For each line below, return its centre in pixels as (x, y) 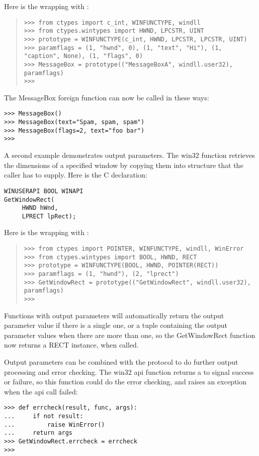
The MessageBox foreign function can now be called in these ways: (107, 97)
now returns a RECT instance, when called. (71, 345)
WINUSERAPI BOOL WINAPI (44, 191)
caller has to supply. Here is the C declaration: (76, 175)
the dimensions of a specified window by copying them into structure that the (124, 165)
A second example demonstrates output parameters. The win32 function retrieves (129, 155)
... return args (38, 433)
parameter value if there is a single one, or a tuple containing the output (116, 325)
